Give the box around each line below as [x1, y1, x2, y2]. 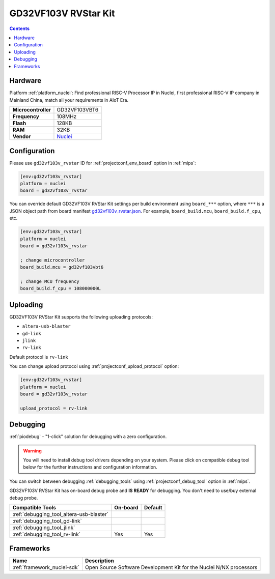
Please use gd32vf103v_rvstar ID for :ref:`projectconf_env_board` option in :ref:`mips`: [9, 160, 196, 166]
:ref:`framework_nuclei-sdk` [12, 564, 80, 571]
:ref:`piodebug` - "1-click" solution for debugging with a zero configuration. [9, 433, 167, 440]
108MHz [57, 113, 77, 120]
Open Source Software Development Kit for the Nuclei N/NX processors [85, 564, 258, 571]
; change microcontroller [20, 257, 85, 263]
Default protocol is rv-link [9, 354, 68, 360]
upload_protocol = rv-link [20, 405, 88, 411]
